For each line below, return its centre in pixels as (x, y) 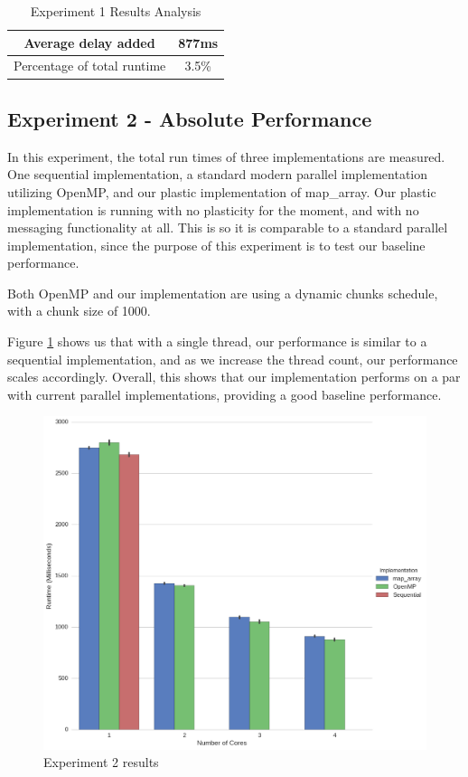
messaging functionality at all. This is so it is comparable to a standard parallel (228, 227)
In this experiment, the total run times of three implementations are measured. (226, 156)
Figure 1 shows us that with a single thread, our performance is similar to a (217, 341)
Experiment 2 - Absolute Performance (190, 118)
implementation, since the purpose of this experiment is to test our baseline (216, 245)
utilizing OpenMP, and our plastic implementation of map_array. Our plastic (222, 191)
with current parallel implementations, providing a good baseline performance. (225, 394)
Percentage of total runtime (90, 66)
